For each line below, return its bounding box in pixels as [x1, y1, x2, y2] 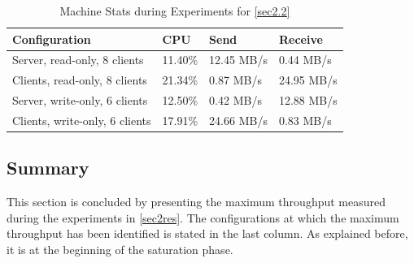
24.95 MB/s [278, 71, 338, 88]
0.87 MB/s [209, 71, 262, 88]
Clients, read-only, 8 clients [12, 71, 147, 88]
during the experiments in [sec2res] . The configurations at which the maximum [7, 209, 399, 226]
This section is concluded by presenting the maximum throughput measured [7, 193, 386, 210]
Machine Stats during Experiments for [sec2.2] [59, 2, 290, 19]
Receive [278, 30, 323, 47]
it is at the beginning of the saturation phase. [7, 241, 233, 258]
